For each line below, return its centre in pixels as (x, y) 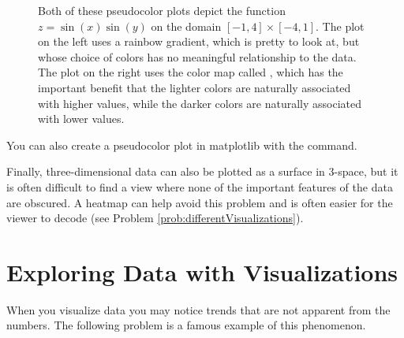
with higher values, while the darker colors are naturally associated (200, 103)
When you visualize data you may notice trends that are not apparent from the (198, 309)
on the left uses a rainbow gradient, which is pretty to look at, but (199, 41)
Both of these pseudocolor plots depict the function (162, 10)
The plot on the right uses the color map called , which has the (191, 72)
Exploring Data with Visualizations (202, 271)
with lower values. (81, 119)
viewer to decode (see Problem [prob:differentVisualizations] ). (155, 218)
